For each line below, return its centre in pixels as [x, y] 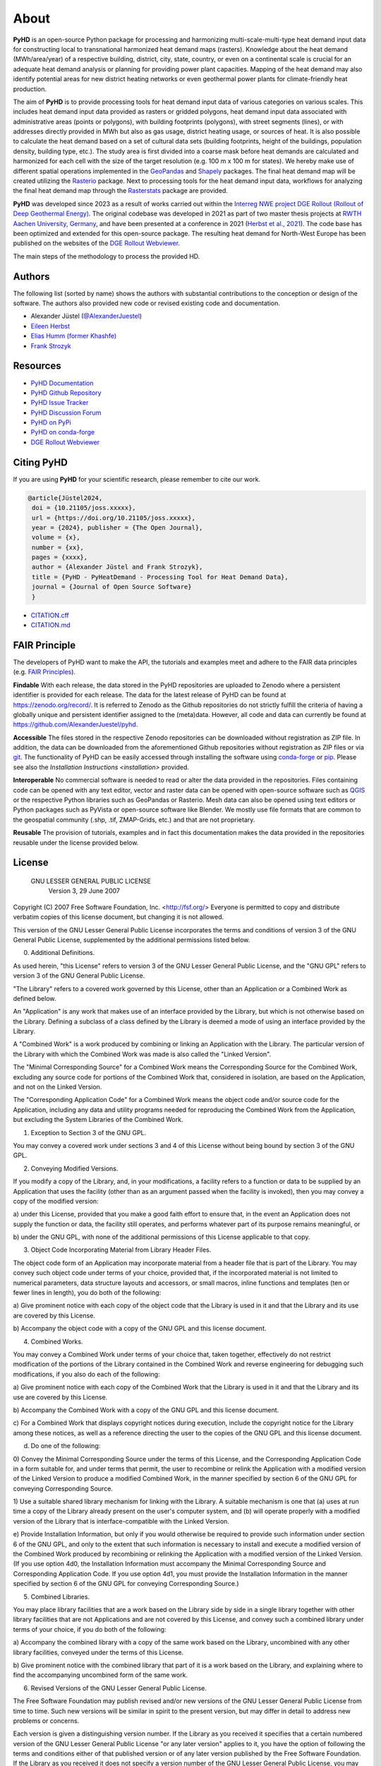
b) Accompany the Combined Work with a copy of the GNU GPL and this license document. [146, 1410]
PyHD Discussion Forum [66, 413]
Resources [37, 366]
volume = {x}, [56, 538]
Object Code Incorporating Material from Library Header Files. [121, 1250]
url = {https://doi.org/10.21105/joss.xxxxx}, [114, 518]
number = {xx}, [58, 547]
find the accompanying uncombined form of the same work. [101, 1675]
